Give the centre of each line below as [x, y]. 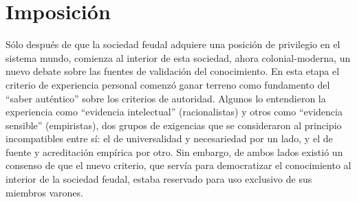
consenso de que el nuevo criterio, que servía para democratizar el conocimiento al [178, 165]
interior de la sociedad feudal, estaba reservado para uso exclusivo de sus [159, 179]
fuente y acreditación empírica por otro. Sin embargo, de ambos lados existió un [174, 151]
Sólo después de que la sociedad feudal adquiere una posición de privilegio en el [173, 44]
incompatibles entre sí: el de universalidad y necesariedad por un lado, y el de [169, 138]
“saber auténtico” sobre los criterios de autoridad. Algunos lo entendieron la [166, 98]
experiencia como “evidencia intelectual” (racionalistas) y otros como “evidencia [174, 112]
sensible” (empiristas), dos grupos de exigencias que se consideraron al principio [174, 125]
